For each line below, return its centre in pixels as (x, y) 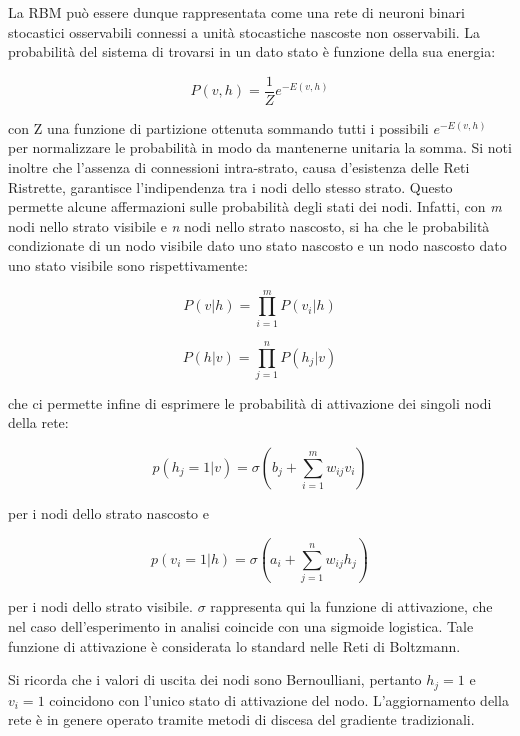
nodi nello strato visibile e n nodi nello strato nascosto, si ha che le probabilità (249, 225)
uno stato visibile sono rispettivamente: (128, 265)
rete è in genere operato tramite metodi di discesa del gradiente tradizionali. (241, 719)
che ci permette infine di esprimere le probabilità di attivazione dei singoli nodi (250, 402)
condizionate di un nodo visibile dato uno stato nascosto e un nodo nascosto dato (257, 245)
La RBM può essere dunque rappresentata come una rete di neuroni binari (236, 12)
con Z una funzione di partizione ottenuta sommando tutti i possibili (218, 127)
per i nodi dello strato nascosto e (108, 513)
